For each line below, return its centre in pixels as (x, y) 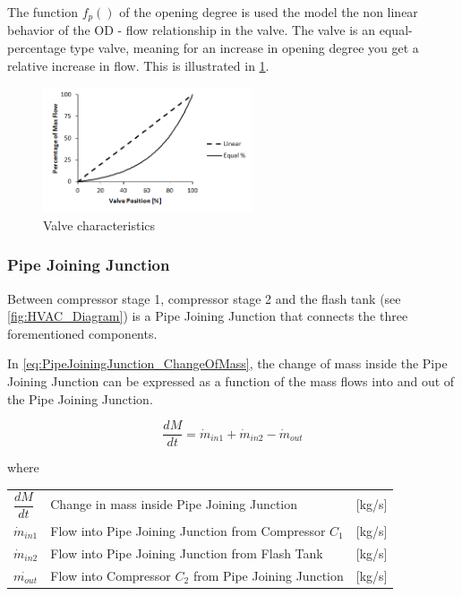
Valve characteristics (99, 225)
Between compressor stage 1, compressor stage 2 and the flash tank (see (204, 298)
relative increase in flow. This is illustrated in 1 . (138, 65)
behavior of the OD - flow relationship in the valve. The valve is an (192, 30)
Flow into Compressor (111, 575)
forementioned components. (82, 333)
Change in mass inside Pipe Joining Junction (174, 504)
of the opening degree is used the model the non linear (269, 12)
